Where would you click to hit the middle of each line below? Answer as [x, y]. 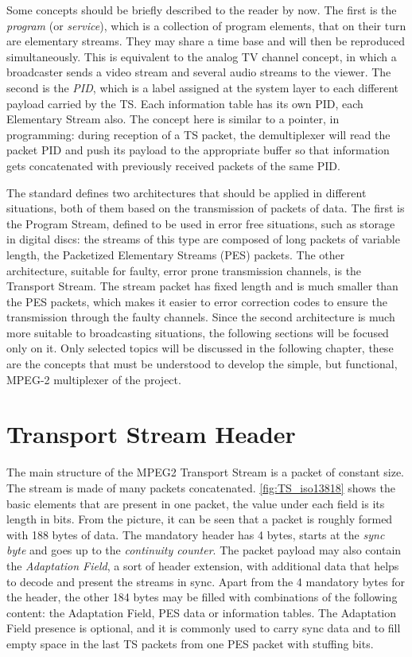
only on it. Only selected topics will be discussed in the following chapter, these [200, 348]
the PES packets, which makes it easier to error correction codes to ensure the [197, 301]
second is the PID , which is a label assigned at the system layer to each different [203, 87]
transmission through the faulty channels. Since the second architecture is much [201, 317]
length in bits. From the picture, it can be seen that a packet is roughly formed [200, 519]
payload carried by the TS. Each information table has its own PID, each [185, 103]
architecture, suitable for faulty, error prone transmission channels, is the [184, 270]
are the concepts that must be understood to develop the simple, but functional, [202, 364]
